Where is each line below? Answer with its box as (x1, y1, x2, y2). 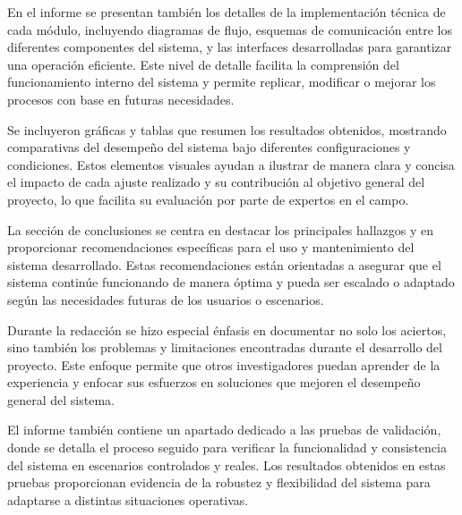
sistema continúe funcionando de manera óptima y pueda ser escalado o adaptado (7, 273, 455, 291)
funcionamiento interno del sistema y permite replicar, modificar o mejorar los (7, 72, 436, 91)
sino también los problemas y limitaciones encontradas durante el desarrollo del (7, 338, 442, 357)
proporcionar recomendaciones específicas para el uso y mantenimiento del (7, 238, 415, 257)
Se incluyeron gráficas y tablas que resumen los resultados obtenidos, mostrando (7, 120, 447, 139)
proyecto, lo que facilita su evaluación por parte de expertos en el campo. (7, 190, 409, 208)
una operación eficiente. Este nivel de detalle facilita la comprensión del (7, 55, 399, 73)
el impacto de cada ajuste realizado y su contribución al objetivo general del (7, 173, 425, 191)
